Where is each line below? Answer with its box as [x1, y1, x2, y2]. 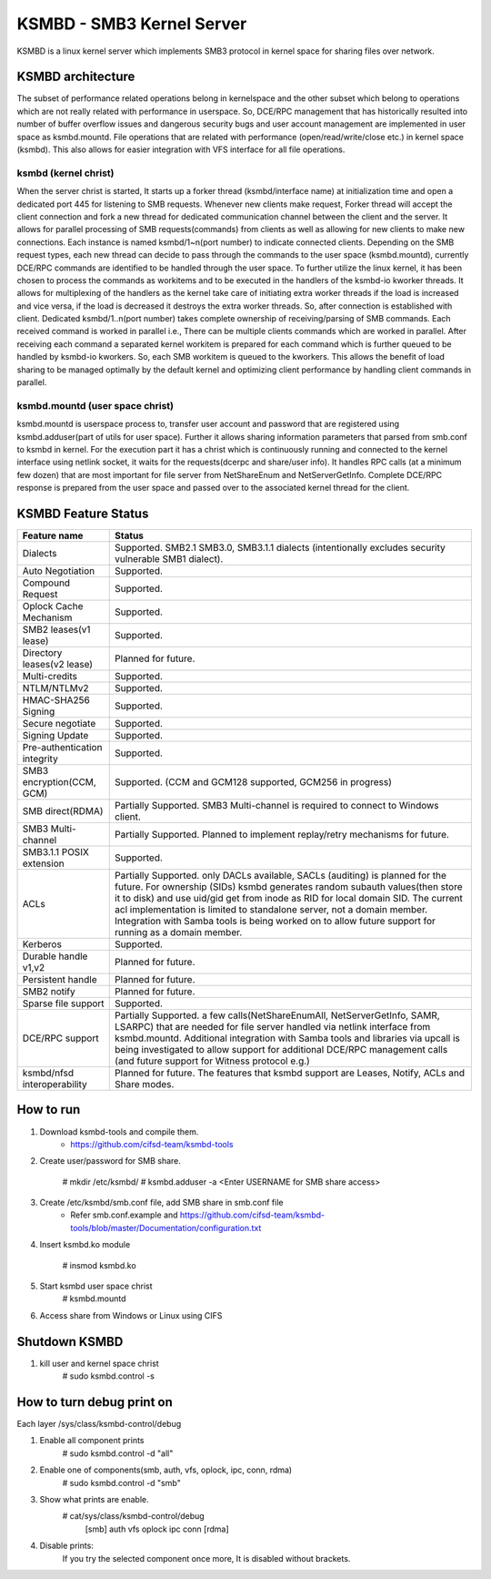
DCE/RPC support [22, 1032, 99, 1044]
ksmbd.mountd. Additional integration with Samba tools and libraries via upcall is [115, 1032, 461, 1044]
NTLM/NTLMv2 [22, 682, 90, 695]
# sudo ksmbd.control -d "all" [62, 1448, 174, 1459]
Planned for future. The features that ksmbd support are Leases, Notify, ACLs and [115, 1066, 466, 1079]
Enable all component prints [39, 1435, 145, 1446]
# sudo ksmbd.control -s [62, 1370, 155, 1381]
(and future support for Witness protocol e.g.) [115, 1054, 311, 1067]
